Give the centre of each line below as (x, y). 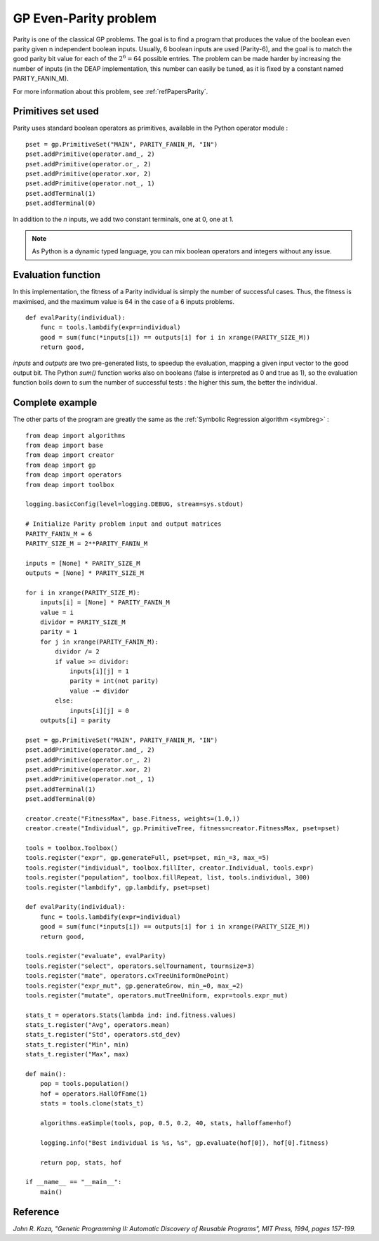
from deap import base (65, 445)
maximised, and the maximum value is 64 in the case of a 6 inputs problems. (124, 301)
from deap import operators (74, 475)
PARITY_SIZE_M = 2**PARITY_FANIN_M (87, 543)
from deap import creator (70, 455)
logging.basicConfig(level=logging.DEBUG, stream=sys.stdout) (135, 504)
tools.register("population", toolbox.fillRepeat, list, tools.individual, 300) (168, 878)
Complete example (55, 403)
